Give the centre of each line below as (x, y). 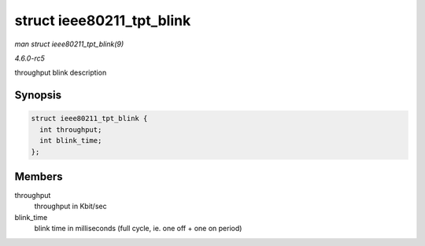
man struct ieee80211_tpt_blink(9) (69, 44)
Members (39, 176)
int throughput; (71, 129)
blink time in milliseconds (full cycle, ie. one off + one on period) (138, 229)
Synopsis (38, 95)
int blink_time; (71, 141)
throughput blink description (61, 73)
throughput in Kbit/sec (70, 206)
